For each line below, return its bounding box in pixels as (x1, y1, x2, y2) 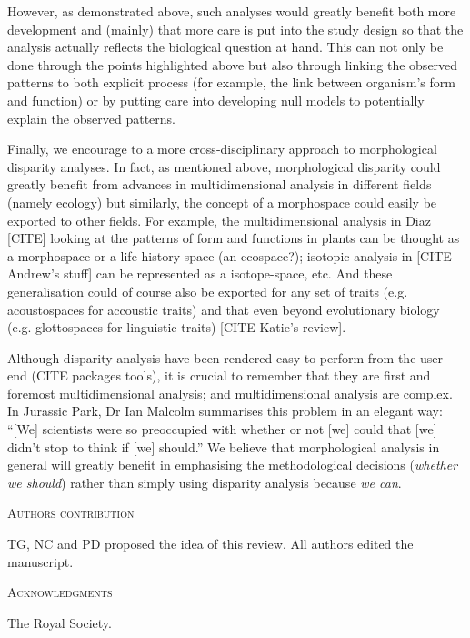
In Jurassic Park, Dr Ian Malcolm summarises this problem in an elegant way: (7, 401, 443, 420)
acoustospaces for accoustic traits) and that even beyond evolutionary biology (7, 299, 440, 319)
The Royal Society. (7, 613, 112, 632)
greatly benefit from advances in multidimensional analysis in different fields (7, 175, 432, 194)
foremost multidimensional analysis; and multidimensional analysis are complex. (7, 383, 453, 402)
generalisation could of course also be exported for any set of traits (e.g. (7, 281, 408, 300)
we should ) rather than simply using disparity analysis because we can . (7, 472, 402, 491)
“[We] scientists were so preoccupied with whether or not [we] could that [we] (7, 420, 437, 439)
